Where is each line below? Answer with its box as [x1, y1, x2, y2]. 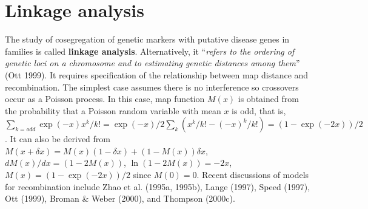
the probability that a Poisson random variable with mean [5, 104, 221, 117]
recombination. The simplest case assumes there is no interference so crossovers [5, 80, 299, 93]
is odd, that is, [232, 104, 286, 117]
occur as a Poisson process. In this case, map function [5, 92, 205, 105]
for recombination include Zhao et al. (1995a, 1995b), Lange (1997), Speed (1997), [5, 180, 310, 193]
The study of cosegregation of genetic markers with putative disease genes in [5, 33, 290, 46]
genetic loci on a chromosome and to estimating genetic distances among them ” [5, 57, 300, 69]
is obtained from [238, 92, 299, 105]
